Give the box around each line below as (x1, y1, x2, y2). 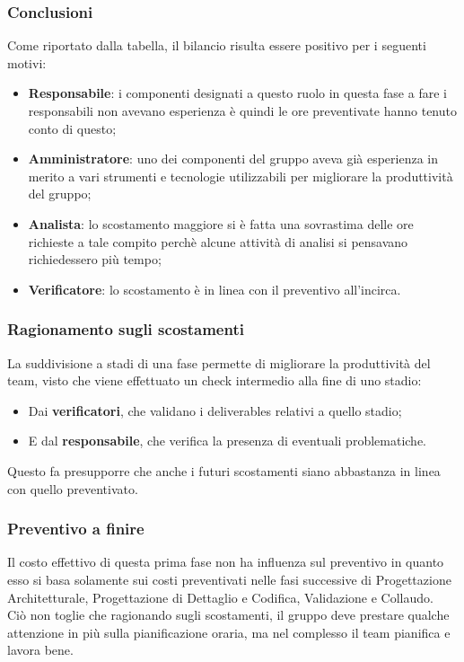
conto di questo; (28, 119, 117, 137)
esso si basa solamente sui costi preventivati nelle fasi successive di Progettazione (7, 569, 451, 588)
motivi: (7, 53, 47, 72)
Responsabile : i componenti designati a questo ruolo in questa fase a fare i (28, 84, 447, 102)
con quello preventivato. (7, 479, 138, 498)
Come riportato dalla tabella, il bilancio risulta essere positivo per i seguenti (7, 36, 426, 55)
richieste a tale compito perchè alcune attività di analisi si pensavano (28, 232, 408, 251)
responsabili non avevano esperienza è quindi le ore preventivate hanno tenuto (28, 102, 457, 119)
